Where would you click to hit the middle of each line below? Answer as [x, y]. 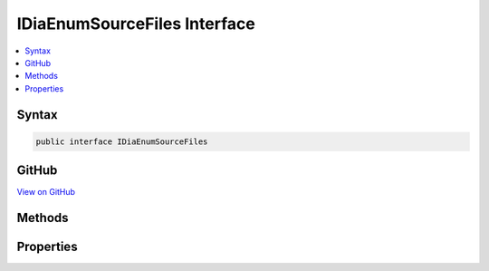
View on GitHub [46, 192]
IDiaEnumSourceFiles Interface [136, 24]
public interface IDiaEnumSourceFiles [122, 141]
